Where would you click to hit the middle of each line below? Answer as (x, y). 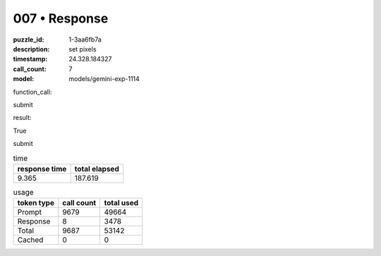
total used (121, 203)
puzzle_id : (29, 39)
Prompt (30, 212)
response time (42, 169)
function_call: (32, 92)
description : (31, 49)
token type (36, 203)
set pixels (83, 49)
